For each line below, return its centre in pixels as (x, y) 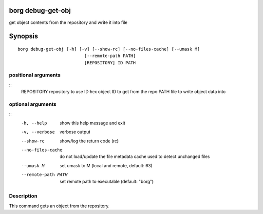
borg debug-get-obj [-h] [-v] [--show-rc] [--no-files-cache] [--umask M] (109, 49)
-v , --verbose (38, 132)
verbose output (75, 132)
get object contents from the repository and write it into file (68, 22)
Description (23, 196)
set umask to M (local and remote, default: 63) (106, 165)
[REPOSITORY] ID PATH (110, 63)
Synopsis (24, 36)
